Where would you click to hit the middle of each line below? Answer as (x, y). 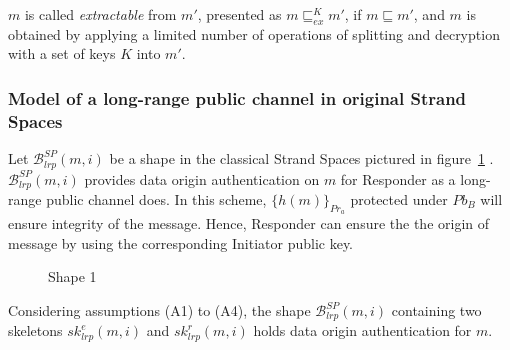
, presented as (239, 14)
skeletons (35, 330)
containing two (436, 310)
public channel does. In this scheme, (156, 199)
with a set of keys (62, 53)
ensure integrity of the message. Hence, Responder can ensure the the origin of (249, 223)
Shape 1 (72, 276)
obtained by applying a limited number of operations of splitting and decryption (254, 33)
